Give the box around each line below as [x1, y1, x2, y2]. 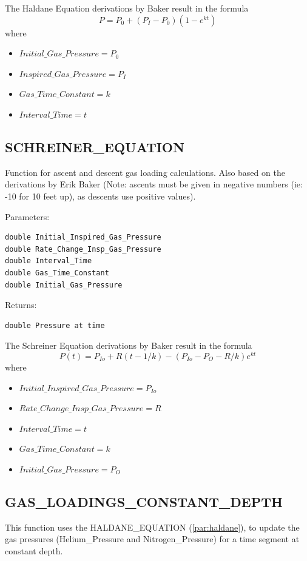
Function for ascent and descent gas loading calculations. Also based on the [5, 166, 285, 178]
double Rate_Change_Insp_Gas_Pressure [5, 244, 161, 254]
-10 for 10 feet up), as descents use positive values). [5, 189, 196, 202]
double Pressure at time [5, 321, 105, 330]
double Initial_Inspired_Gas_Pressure [5, 233, 161, 242]
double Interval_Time [5, 257, 92, 266]
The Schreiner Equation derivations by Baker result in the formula [5, 339, 252, 352]
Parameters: [5, 210, 50, 223]
